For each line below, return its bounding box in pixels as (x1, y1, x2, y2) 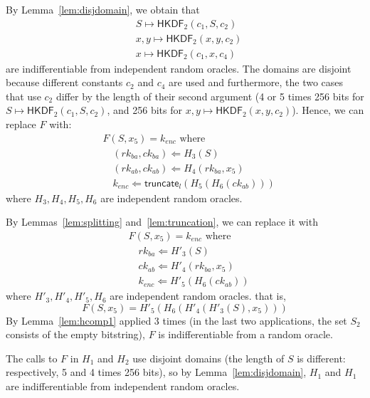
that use (6, 88, 41, 103)
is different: (297, 350, 346, 365)
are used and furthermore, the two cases (169, 75, 344, 90)
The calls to (6, 350, 58, 365)
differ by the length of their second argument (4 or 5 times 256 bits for (55, 88, 364, 103)
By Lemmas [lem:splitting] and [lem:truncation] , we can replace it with (6, 214, 318, 229)
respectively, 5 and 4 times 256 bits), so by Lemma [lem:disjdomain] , (6, 365, 307, 379)
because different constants (6, 75, 123, 90)
